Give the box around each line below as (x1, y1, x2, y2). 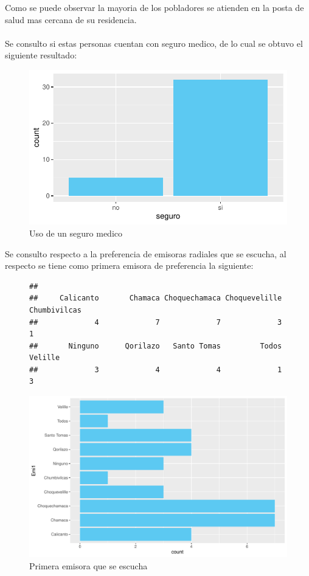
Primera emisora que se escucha (29, 559, 148, 572)
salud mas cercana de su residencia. (5, 13, 137, 26)
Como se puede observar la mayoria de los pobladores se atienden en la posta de (5, 1, 304, 13)
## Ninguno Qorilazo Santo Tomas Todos (29, 341, 282, 350)
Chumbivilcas (29, 305, 82, 314)
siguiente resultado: (5, 49, 77, 61)
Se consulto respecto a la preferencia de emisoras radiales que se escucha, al (5, 247, 286, 260)
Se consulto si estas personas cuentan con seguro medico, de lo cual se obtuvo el (5, 36, 303, 49)
